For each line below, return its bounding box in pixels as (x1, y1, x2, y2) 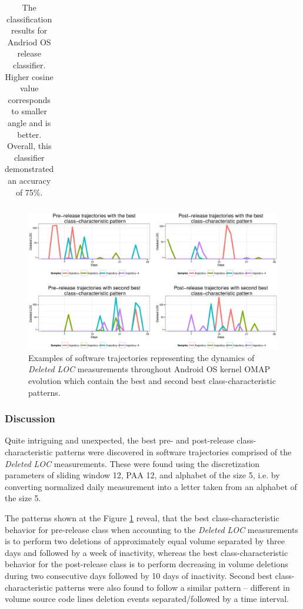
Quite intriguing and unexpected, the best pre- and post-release (5, 434, 234, 446)
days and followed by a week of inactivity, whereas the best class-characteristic (5, 546, 288, 558)
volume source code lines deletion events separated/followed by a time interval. (5, 593, 289, 605)
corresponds (8, 93, 51, 105)
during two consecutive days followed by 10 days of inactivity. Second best (5, 570, 272, 582)
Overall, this (6, 140, 52, 152)
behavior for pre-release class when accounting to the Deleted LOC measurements (5, 523, 298, 535)
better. (17, 128, 42, 140)
